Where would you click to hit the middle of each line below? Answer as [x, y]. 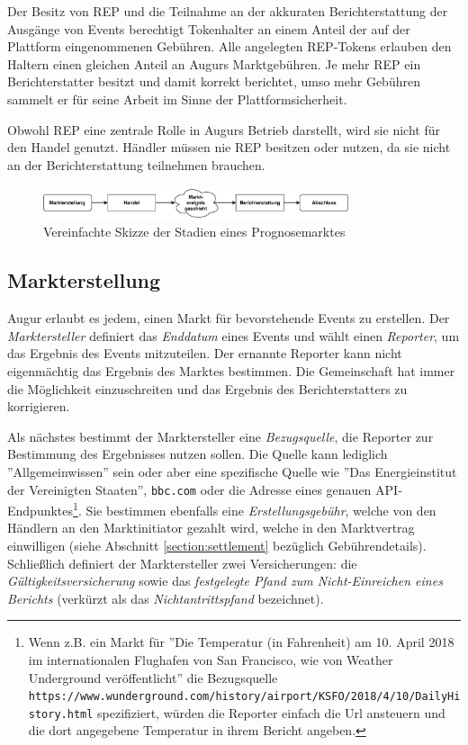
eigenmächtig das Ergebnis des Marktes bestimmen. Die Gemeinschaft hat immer [231, 370]
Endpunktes [40, 510]
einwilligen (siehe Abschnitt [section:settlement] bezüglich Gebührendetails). [217, 545]
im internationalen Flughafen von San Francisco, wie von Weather [211, 659]
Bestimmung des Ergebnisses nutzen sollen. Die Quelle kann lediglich [198, 454]
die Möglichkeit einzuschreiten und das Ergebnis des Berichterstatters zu [207, 388]
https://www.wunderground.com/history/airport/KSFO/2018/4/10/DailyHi [244, 697]
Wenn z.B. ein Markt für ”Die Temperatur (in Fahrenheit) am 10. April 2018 [241, 642]
